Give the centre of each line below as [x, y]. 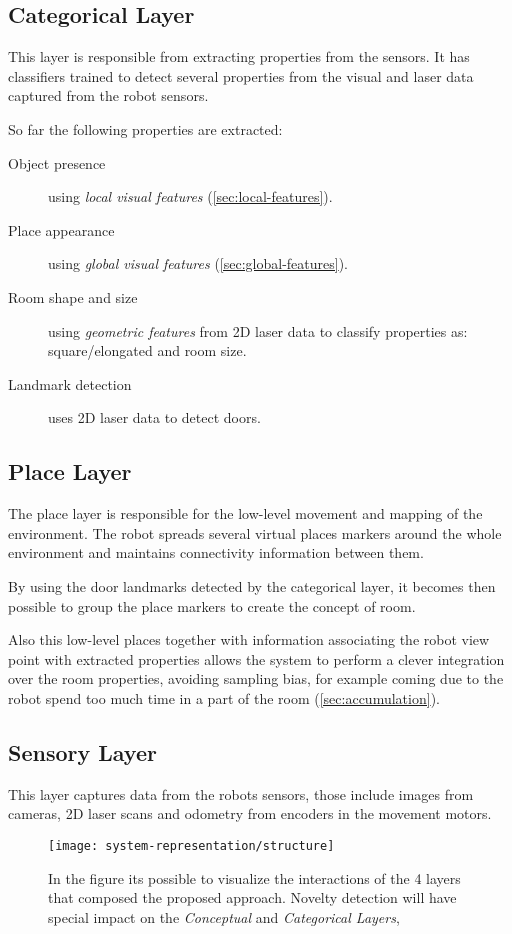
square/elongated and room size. [147, 350]
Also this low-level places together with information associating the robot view [249, 639]
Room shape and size [73, 296]
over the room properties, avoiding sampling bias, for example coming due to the [256, 678]
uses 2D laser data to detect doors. [154, 417]
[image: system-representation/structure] [191, 845]
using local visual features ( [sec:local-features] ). [190, 196]
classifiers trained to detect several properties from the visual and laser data [241, 75]
